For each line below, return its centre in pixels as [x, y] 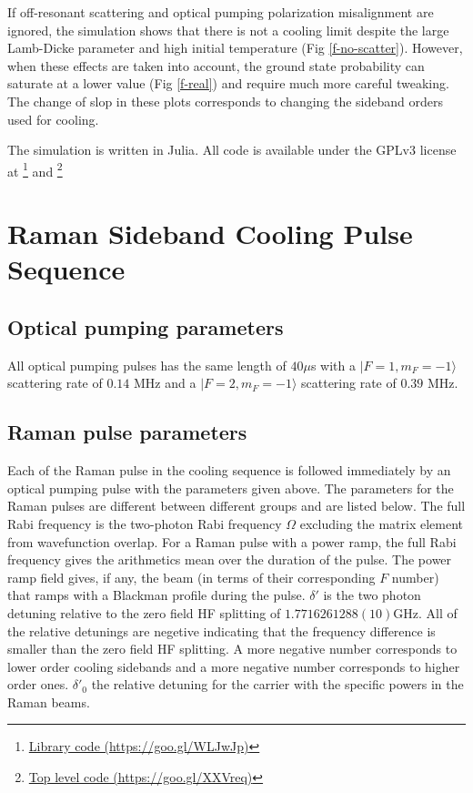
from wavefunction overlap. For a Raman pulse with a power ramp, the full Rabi [232, 541]
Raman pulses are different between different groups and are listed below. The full [236, 506]
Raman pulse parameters [127, 432]
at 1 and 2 [35, 169]
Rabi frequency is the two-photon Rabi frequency [145, 523]
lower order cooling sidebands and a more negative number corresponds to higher [234, 666]
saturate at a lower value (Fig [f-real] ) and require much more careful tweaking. [228, 83]
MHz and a [165, 383]
